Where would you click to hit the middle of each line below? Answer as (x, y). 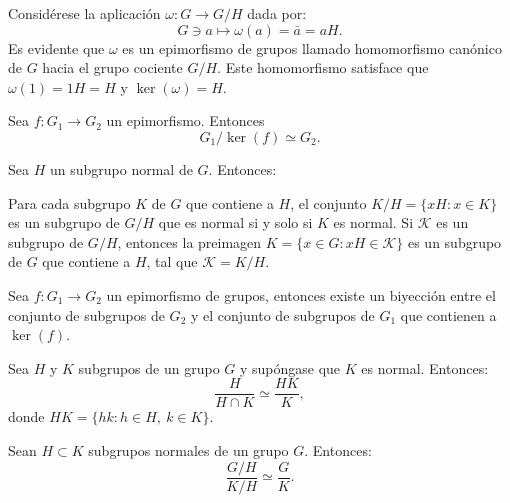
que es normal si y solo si (235, 222)
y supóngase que (290, 367)
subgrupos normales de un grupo (188, 449)
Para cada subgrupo (69, 202)
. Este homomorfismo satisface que (323, 67)
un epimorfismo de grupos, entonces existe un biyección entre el (301, 294)
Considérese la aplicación (84, 13)
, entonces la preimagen (189, 241)
